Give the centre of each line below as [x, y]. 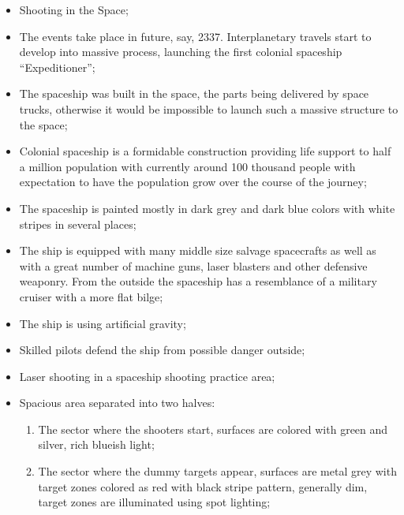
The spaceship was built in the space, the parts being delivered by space [194, 93]
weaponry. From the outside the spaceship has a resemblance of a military [198, 281]
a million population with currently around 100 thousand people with [187, 166]
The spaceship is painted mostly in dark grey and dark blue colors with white [207, 208]
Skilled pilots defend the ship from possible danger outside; [162, 350]
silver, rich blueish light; [96, 444]
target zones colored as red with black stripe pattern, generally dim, [203, 486]
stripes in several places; [78, 224]
